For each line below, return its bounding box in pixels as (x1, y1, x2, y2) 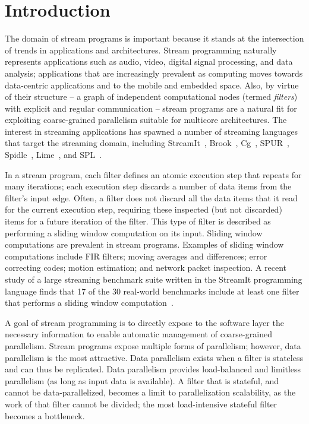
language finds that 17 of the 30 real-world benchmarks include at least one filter (5, 284, 299, 297)
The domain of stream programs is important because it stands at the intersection (5, 32, 304, 45)
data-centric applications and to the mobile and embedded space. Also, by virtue (5, 78, 299, 91)
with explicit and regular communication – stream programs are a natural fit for (5, 102, 297, 114)
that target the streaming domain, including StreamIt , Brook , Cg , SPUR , (5, 137, 289, 149)
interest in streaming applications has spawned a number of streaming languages (5, 125, 298, 137)
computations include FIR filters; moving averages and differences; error (5, 249, 267, 262)
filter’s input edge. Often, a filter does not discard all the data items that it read (5, 191, 298, 204)
